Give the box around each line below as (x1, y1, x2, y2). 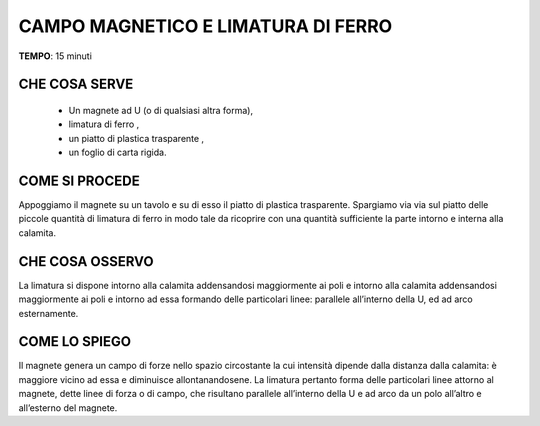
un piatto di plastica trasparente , (68, 132, 205, 144)
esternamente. (18, 307, 79, 319)
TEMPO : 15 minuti (18, 50, 92, 62)
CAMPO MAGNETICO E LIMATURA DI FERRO (18, 15, 393, 37)
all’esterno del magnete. (18, 401, 118, 414)
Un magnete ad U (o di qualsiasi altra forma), (68, 104, 254, 116)
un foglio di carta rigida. (68, 146, 167, 159)
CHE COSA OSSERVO (18, 253, 154, 270)
